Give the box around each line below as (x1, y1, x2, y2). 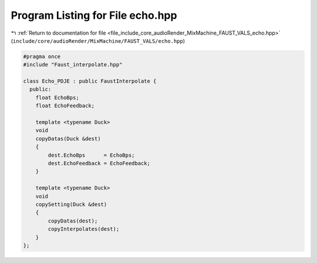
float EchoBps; (35, 94, 79, 101)
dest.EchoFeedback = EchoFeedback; (48, 160, 151, 167)
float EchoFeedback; (35, 103, 95, 109)
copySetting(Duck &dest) (35, 201, 107, 208)
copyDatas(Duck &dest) (35, 135, 101, 142)
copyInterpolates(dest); (48, 226, 120, 232)
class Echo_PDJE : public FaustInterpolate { (23, 78, 157, 85)
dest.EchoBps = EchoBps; (48, 151, 135, 159)
